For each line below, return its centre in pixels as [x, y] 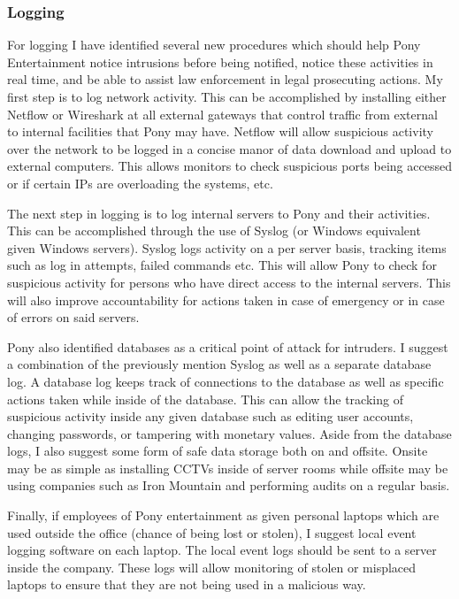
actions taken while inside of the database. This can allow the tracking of [205, 399]
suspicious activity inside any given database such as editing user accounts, [210, 416]
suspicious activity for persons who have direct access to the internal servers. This [229, 282]
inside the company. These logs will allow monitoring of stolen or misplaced [212, 567]
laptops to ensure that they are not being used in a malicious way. [187, 584]
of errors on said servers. [73, 317]
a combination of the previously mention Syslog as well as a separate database [219, 364]
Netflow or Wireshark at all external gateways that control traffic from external [222, 114]
